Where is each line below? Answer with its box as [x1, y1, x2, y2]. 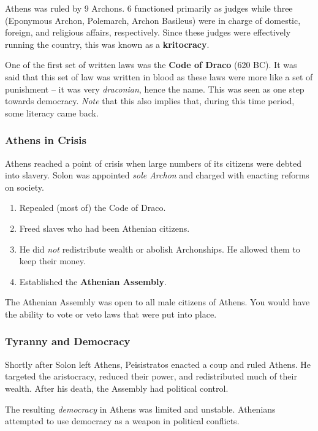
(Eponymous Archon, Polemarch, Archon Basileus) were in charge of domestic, [5, 13, 301, 26]
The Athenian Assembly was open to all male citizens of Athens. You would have [5, 296, 310, 308]
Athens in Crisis [5, 132, 86, 148]
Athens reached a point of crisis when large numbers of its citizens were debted [5, 156, 301, 169]
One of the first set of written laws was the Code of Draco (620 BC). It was [5, 58, 297, 71]
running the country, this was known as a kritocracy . [5, 37, 210, 50]
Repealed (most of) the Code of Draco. [19, 201, 166, 214]
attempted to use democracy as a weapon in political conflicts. [5, 414, 240, 427]
